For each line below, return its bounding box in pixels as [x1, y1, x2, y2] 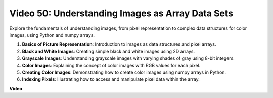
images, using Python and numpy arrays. [9, 32, 95, 38]
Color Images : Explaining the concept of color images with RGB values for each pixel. [22, 62, 201, 68]
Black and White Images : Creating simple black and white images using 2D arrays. [22, 48, 195, 54]
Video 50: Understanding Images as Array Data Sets [9, 8, 234, 19]
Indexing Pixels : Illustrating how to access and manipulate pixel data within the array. [22, 76, 200, 82]
